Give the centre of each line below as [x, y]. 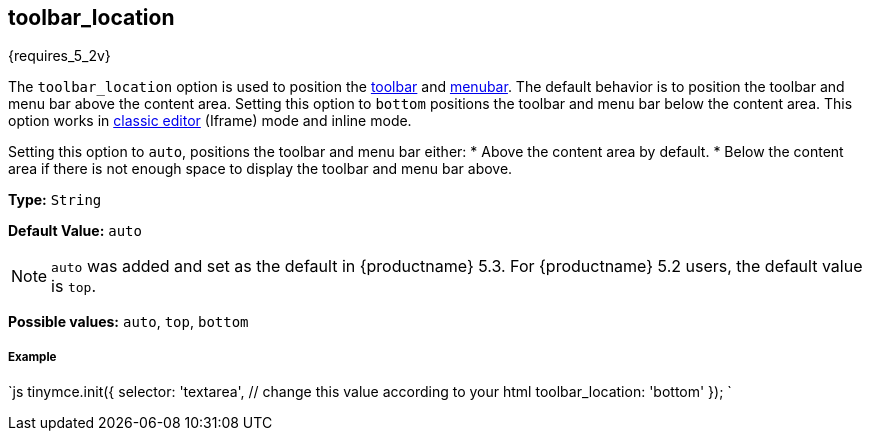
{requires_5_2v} [59, 56]
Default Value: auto [75, 231]
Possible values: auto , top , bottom [128, 322]
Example [32, 356]
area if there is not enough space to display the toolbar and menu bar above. [260, 169]
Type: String [55, 200]
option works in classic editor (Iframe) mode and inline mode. [210, 121]
